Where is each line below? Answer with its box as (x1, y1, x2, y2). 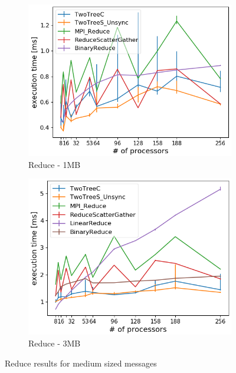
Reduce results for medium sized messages (5, 357, 157, 369)
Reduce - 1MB (28, 158, 81, 170)
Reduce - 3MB (28, 337, 81, 349)
